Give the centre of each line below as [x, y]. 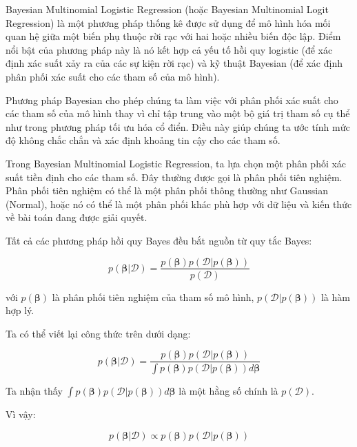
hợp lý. [20, 310]
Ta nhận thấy [34, 391]
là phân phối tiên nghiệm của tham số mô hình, [153, 297]
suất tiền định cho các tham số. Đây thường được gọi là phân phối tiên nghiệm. [174, 177]
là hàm [335, 297]
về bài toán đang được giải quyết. [76, 217]
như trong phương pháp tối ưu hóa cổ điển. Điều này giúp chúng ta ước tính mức [178, 126]
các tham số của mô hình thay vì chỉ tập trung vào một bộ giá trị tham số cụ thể [178, 113]
